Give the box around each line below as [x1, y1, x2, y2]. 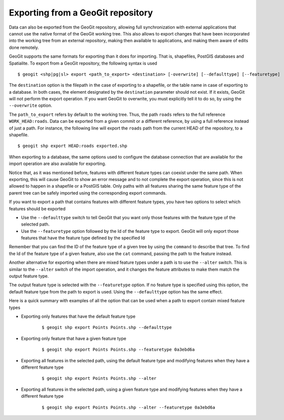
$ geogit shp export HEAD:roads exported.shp [17, 143, 128, 149]
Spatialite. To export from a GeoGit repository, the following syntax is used [9, 60, 157, 66]
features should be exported [9, 206, 66, 211]
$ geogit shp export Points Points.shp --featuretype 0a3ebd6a [42, 347, 195, 353]
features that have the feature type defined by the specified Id [21, 235, 145, 241]
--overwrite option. [9, 102, 53, 109]
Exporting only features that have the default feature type [21, 313, 135, 319]
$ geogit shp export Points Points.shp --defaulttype [42, 325, 172, 330]
